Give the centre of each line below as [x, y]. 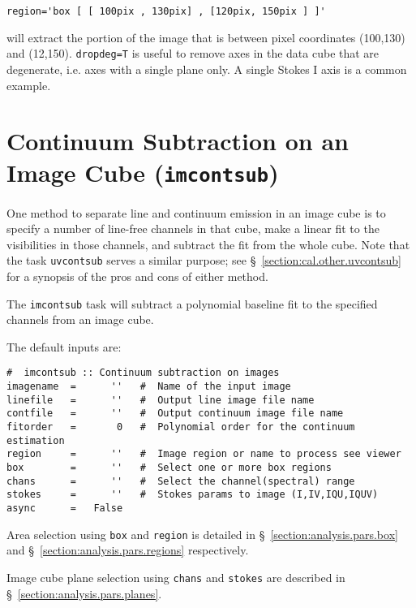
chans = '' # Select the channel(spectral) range [181, 481]
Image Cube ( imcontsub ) [143, 172]
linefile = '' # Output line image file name [161, 400]
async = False [65, 508]
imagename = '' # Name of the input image [149, 387]
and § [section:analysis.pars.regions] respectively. [128, 550]
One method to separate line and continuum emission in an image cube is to [196, 212]
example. [29, 85]
